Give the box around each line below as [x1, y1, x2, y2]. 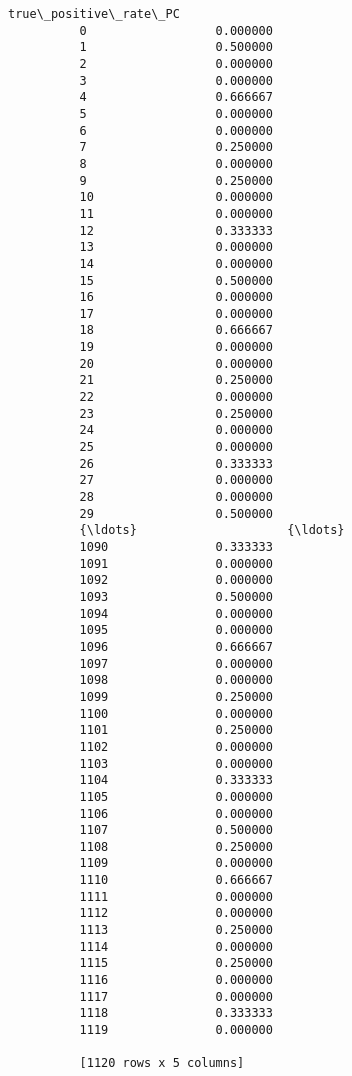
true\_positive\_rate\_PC [8, 7, 180, 21]
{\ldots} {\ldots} [79, 523, 345, 538]
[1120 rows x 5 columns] [79, 1056, 245, 1071]
